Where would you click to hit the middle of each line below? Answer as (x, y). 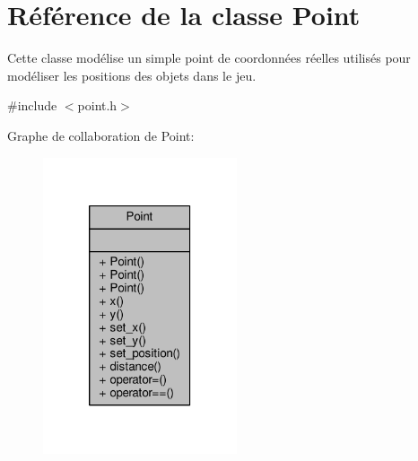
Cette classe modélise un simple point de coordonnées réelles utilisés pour (209, 58)
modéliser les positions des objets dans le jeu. (132, 75)
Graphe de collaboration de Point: (101, 135)
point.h (97, 105)
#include (32, 105)
